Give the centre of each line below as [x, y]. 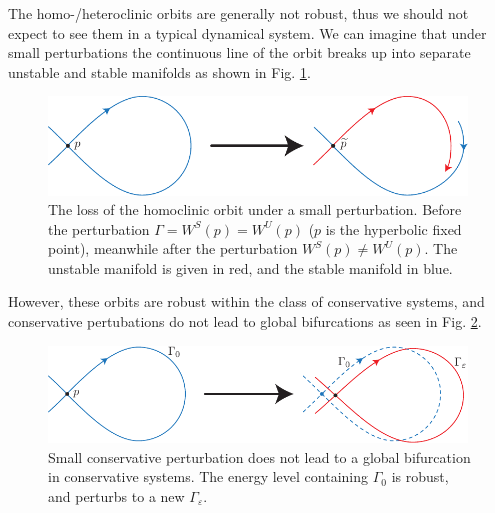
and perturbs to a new [116, 495]
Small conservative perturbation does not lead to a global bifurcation [259, 456]
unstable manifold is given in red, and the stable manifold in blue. [250, 267]
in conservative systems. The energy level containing [208, 476]
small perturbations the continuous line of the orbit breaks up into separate [239, 52]
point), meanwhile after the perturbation [173, 248]
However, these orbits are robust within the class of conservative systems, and [246, 301]
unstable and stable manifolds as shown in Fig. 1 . [159, 71]
